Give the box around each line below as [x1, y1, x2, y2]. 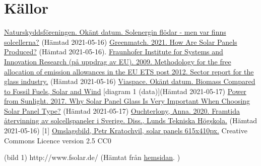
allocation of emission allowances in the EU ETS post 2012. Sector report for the [4, 66, 254, 76]
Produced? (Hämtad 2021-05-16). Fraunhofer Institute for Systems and [4, 46, 223, 57]
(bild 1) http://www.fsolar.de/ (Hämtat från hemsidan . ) [4, 152, 180, 162]
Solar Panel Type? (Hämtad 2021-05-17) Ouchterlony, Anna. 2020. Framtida [4, 105, 240, 116]
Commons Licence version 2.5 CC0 [4, 135, 111, 145]
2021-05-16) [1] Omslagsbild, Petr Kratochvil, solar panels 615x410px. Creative [4, 125, 247, 136]
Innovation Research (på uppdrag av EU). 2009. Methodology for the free [4, 56, 231, 66]
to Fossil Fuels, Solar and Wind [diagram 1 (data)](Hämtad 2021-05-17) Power [4, 86, 246, 96]
